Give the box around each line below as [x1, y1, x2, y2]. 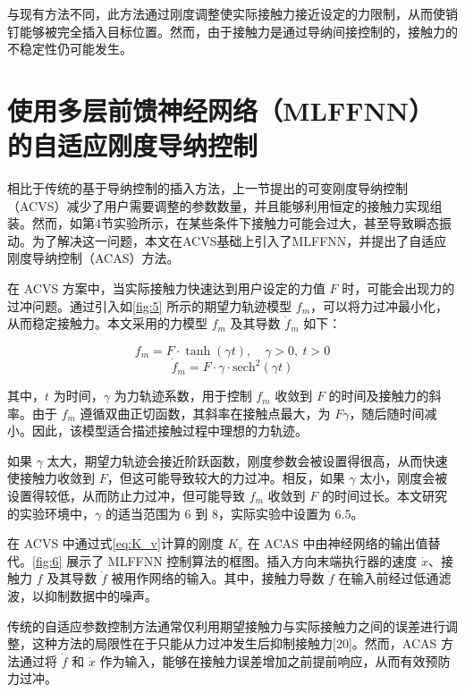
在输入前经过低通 [338, 569, 439, 587]
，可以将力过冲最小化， [310, 296, 449, 315]
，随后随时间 [349, 403, 425, 422]
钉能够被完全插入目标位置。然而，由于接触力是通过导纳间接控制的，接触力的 [7, 21, 458, 40]
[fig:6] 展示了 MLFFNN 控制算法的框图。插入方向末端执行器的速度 [32, 551, 418, 570]
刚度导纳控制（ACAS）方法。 [7, 249, 180, 267]
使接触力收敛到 [7, 469, 95, 487]
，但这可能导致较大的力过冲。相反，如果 [106, 469, 345, 487]
